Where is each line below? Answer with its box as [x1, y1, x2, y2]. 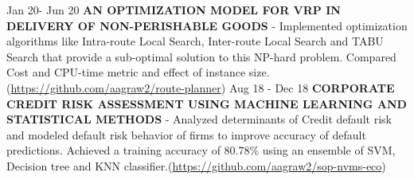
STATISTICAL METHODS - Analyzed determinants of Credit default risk [6, 111, 392, 127]
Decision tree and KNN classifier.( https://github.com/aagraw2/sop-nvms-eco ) [6, 157, 386, 174]
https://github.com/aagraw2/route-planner [10, 79, 221, 96]
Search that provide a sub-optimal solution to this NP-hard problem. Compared [6, 48, 396, 65]
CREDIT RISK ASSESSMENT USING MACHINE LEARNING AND [6, 95, 407, 112]
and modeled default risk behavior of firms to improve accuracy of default [6, 126, 366, 143]
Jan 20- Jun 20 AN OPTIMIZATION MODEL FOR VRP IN [6, 2, 341, 18]
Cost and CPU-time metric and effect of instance [6, 64, 246, 80]
